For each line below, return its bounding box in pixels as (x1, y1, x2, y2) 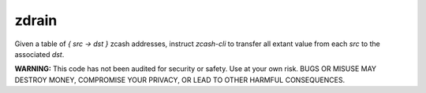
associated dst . (14, 49, 65, 59)
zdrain (14, 12, 58, 29)
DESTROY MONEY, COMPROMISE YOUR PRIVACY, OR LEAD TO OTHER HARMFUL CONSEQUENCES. (14, 75, 346, 84)
